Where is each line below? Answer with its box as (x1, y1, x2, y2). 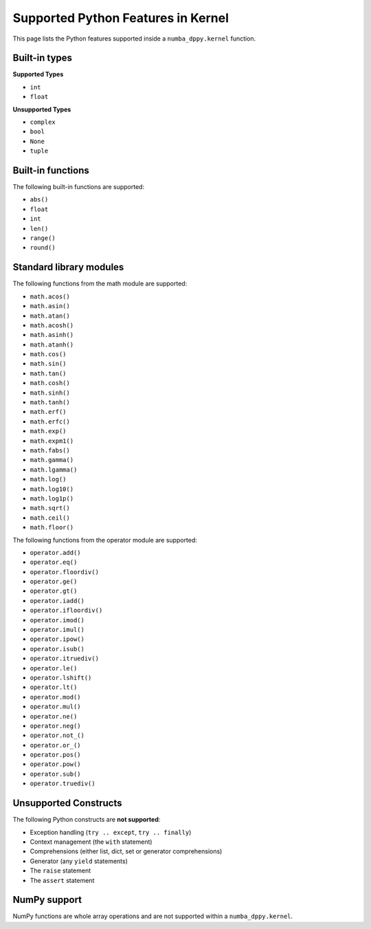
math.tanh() (30, 399, 70, 406)
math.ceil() (30, 514, 70, 522)
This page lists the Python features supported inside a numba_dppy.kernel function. (12, 34, 256, 43)
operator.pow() (30, 761, 82, 768)
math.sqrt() (30, 504, 70, 512)
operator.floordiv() (30, 568, 100, 576)
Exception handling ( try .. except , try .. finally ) (30, 828, 192, 836)
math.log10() (30, 485, 74, 493)
